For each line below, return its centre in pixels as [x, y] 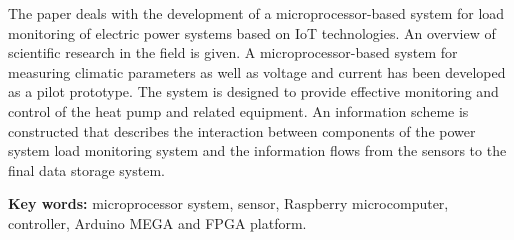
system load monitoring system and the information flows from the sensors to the [257, 150]
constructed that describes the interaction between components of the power [242, 130]
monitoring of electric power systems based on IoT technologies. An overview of [252, 32]
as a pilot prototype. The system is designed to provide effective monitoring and [253, 91]
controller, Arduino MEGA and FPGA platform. [157, 222]
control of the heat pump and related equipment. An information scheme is [238, 110]
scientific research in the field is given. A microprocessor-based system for [233, 52]
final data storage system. [86, 169]
